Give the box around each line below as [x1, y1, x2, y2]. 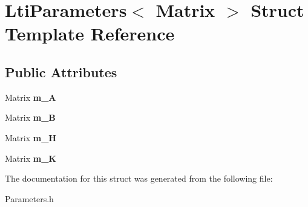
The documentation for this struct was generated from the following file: [5, 172, 273, 185]
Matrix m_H [5, 131, 56, 144]
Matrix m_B [5, 111, 56, 124]
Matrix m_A [5, 91, 56, 103]
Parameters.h [5, 192, 54, 205]
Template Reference [5, 21, 175, 46]
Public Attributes [5, 62, 117, 81]
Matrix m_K [5, 151, 56, 164]
